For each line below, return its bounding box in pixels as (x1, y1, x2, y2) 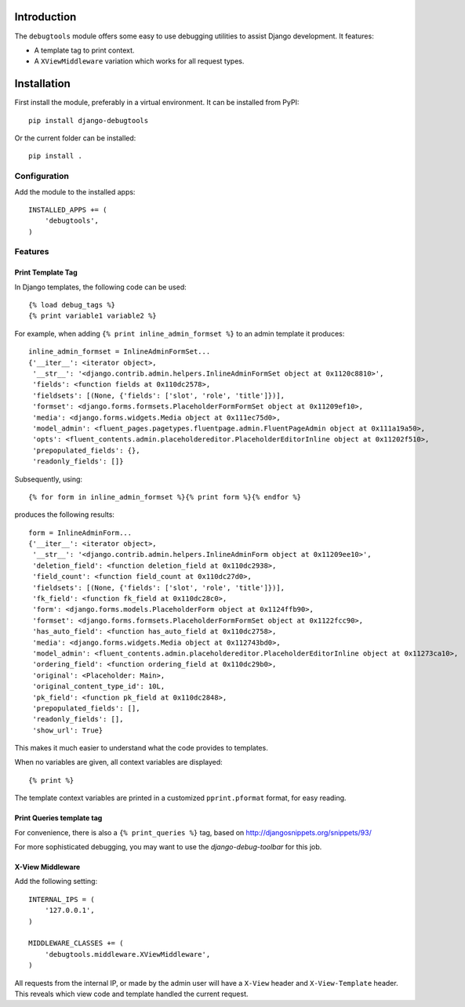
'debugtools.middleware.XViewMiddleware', (44, 950, 211, 958)
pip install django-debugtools (28, 116, 149, 125)
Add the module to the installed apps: (14, 187, 136, 196)
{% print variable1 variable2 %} (28, 311, 157, 321)
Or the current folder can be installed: (14, 133, 136, 143)
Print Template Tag (14, 267, 78, 278)
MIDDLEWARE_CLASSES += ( (28, 939, 124, 948)
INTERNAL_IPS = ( (28, 895, 95, 903)
